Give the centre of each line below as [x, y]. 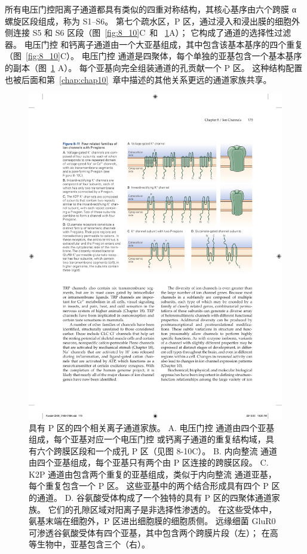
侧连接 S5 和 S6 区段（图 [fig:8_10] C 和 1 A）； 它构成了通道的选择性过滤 [148, 33]
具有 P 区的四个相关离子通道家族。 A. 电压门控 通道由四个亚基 [152, 427]
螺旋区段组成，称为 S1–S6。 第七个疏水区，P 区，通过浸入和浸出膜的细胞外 [153, 21]
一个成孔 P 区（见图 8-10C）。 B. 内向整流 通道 [186, 450]
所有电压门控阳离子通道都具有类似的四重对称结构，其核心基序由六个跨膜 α [151, 9]
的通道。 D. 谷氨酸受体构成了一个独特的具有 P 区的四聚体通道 [150, 498]
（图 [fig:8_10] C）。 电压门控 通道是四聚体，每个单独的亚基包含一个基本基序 [153, 56]
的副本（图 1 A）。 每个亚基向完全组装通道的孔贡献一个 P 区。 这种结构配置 [154, 67]
